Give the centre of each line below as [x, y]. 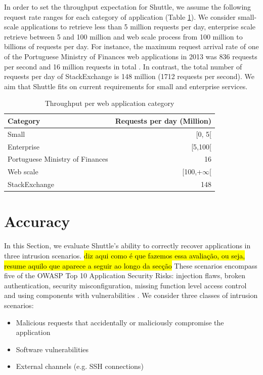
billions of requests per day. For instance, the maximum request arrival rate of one [131, 46]
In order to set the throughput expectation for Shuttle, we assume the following [128, 7]
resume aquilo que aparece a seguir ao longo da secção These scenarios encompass [131, 265]
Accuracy [37, 221]
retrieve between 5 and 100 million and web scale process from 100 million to [123, 36]
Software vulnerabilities [52, 349]
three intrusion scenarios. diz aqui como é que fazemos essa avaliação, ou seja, [125, 255]
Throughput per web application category [109, 103]
